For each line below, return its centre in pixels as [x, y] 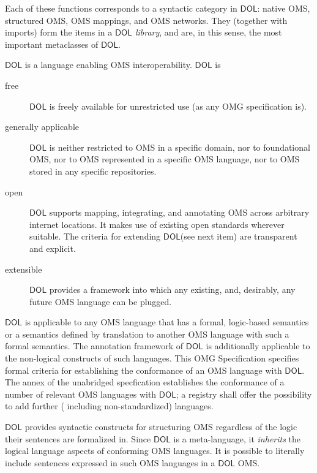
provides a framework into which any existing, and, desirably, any [172, 289]
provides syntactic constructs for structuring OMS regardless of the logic [161, 427]
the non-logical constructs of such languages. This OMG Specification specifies [152, 358]
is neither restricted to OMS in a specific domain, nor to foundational [180, 147]
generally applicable [42, 127]
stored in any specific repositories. [93, 171]
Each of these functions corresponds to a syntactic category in [121, 8]
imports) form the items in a [59, 32]
